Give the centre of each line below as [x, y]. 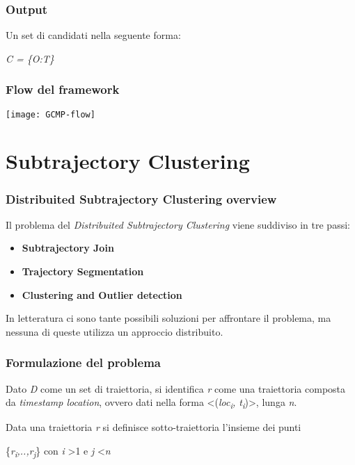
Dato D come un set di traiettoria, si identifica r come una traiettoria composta [176, 388]
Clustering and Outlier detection [102, 294]
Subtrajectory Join [68, 248]
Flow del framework [63, 89]
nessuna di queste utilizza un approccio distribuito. [115, 331]
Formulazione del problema [84, 362]
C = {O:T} [30, 58]
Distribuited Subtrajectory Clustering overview [141, 198]
